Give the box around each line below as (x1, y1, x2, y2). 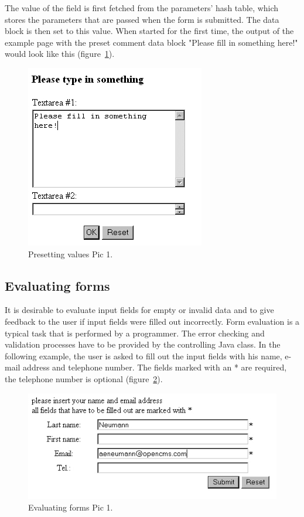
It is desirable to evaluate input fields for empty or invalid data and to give (5, 304, 274, 316)
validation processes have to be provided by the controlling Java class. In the (5, 338, 281, 351)
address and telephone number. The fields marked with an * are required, (23, 361, 287, 373)
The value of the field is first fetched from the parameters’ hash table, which (5, 2, 279, 13)
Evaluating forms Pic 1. (28, 501, 113, 513)
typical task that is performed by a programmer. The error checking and (5, 326, 265, 339)
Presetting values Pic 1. (28, 247, 113, 260)
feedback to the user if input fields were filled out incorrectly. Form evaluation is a (5, 315, 300, 327)
